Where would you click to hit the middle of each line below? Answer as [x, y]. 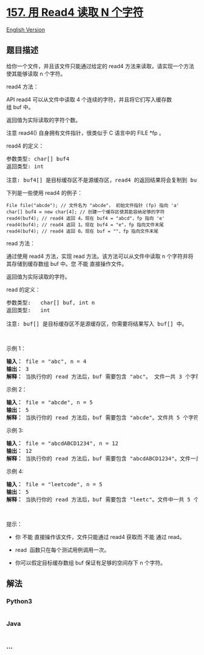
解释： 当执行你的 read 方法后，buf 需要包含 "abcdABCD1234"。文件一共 [104, 458]
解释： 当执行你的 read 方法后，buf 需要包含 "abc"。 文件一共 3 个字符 [104, 376]
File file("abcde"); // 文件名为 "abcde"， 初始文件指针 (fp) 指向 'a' [93, 205]
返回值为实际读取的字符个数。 [43, 120]
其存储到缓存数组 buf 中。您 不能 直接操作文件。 [67, 263]
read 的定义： [23, 290]
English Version [26, 29]
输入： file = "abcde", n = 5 [49, 402]
